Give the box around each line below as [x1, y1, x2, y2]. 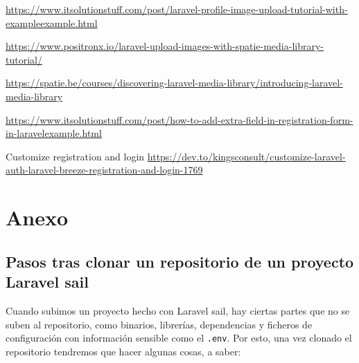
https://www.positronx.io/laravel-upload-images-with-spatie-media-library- [6, 39, 324, 53]
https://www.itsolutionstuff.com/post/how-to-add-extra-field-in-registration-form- [6, 112, 353, 127]
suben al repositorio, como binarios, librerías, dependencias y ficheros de [6, 317, 313, 331]
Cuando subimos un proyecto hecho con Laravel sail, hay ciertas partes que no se [6, 303, 350, 317]
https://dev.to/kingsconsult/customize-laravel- [147, 149, 346, 163]
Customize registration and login [6, 149, 145, 163]
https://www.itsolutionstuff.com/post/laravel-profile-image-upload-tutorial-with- [6, 2, 348, 16]
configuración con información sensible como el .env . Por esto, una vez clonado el [6, 331, 352, 345]
